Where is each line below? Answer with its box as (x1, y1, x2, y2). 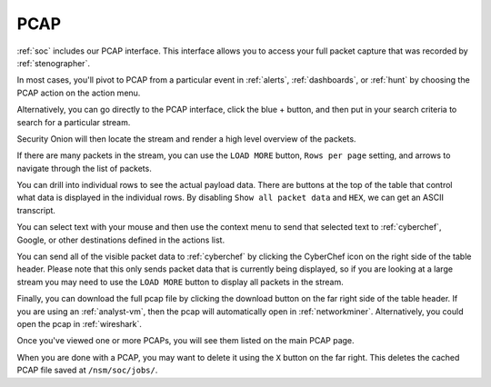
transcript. (16, 204, 56, 215)
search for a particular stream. (16, 116, 131, 127)
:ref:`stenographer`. (16, 57, 91, 68)
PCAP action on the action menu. (16, 87, 141, 98)
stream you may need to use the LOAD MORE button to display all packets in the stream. (16, 276, 345, 287)
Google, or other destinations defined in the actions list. (16, 234, 225, 245)
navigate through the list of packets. (16, 163, 152, 174)
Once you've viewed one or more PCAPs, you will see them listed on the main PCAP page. (16, 335, 355, 346)
